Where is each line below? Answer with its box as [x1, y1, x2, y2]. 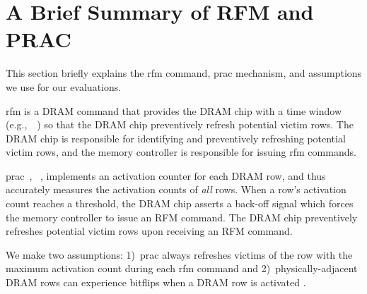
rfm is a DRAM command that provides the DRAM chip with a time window [6, 103, 342, 118]
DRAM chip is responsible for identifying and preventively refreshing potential [6, 130, 346, 145]
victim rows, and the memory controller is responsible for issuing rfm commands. [6, 145, 356, 159]
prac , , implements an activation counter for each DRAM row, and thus [6, 168, 326, 183]
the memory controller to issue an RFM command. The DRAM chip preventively [6, 209, 358, 224]
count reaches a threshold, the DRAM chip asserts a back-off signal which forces [6, 196, 354, 211]
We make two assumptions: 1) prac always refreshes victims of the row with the [6, 247, 353, 262]
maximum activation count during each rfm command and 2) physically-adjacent [6, 261, 358, 276]
